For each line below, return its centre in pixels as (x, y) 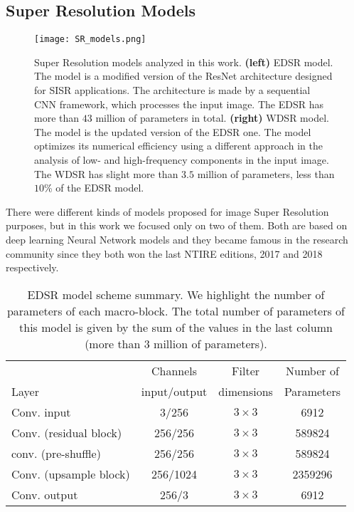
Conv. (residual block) (67, 432)
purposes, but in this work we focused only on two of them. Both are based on (177, 225)
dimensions (246, 391)
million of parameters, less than (266, 173)
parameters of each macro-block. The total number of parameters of (176, 310)
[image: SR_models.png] (90, 40)
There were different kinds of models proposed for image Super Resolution (167, 211)
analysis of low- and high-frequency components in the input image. (182, 160)
